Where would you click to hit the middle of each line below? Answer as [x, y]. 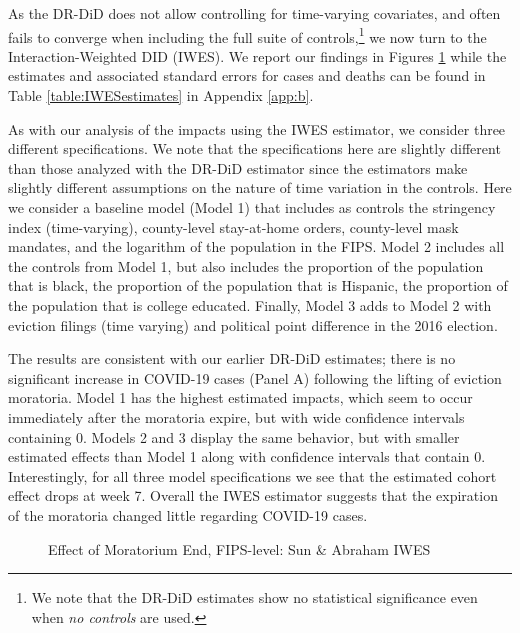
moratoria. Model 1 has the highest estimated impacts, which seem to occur [240, 397]
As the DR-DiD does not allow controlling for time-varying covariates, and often [254, 13]
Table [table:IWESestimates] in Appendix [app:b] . [161, 95]
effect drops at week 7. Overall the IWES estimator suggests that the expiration [253, 495]
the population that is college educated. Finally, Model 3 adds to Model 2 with [250, 304]
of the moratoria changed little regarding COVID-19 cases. [188, 514]
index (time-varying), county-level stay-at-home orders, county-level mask [233, 226]
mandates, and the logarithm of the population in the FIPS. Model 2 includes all [256, 246]
